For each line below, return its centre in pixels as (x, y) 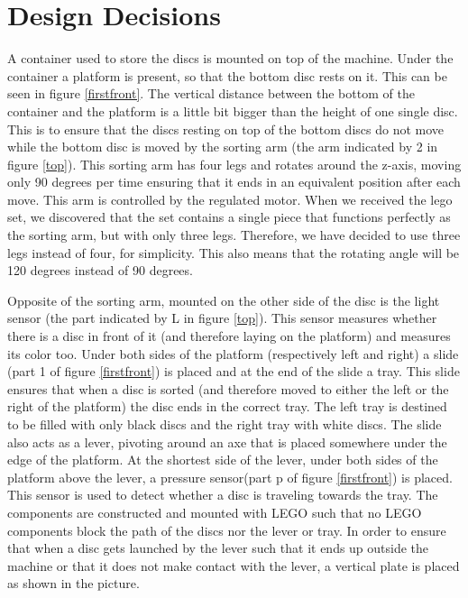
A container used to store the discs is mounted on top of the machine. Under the (230, 58)
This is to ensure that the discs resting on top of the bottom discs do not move (226, 129)
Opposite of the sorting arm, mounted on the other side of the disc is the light (224, 300)
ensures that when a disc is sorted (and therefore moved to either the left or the (228, 388)
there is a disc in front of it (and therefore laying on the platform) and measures (229, 336)
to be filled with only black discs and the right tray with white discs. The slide (225, 424)
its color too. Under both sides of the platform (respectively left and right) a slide (233, 353)
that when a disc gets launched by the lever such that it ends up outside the (218, 548)
